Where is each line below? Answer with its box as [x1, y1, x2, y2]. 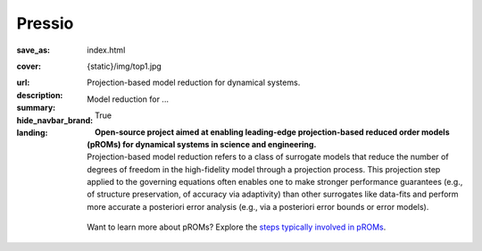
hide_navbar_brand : [16, 114, 94, 125]
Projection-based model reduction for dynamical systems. [87, 77, 301, 88]
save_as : [16, 45, 51, 55]
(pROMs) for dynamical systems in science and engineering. [87, 138, 317, 149]
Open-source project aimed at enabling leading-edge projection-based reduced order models [94, 126, 450, 138]
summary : [16, 103, 56, 113]
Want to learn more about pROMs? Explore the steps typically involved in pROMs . [87, 222, 386, 232]
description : [16, 89, 63, 100]
